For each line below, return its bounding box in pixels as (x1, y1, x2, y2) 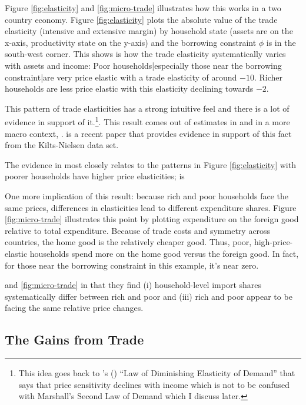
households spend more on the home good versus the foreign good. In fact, (29, 247, 299, 259)
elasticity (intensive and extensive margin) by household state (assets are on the (5, 25, 293, 37)
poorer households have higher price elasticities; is (5, 170, 185, 182)
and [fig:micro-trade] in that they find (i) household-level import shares (5, 279, 262, 291)
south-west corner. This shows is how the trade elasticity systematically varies (5, 48, 286, 60)
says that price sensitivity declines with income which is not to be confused (18, 378, 290, 390)
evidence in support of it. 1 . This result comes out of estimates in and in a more (5, 114, 290, 128)
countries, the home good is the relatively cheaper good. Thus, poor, (5, 236, 252, 248)
